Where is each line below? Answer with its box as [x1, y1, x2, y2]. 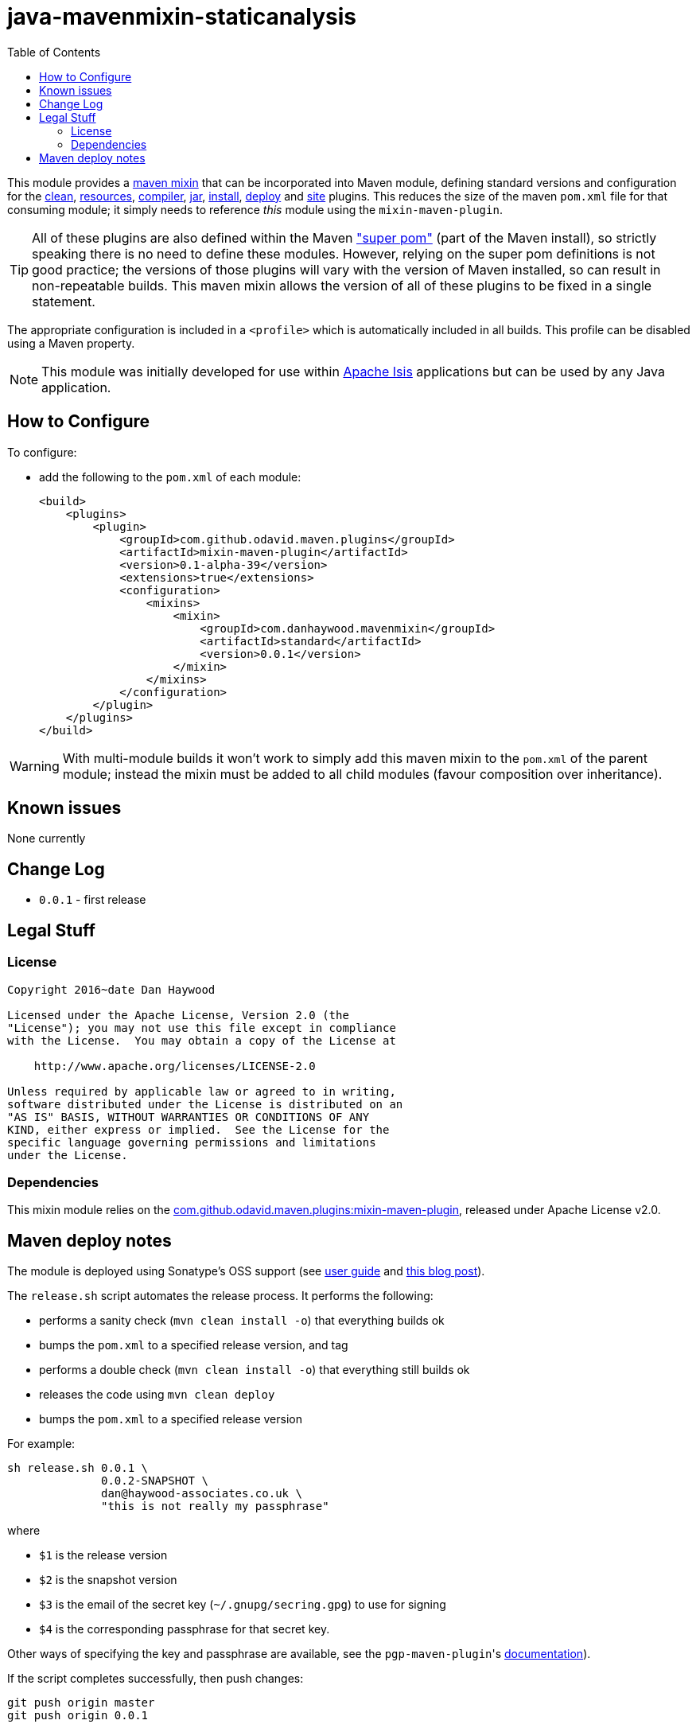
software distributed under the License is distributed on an [7, 1097, 403, 1111]
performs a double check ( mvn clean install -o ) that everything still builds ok [39, 1363, 470, 1377]
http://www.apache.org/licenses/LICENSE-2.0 [33, 1059, 316, 1072]
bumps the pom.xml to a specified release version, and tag [39, 1338, 348, 1352]
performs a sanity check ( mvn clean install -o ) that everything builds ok [39, 1314, 445, 1328]
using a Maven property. [7, 336, 135, 350]
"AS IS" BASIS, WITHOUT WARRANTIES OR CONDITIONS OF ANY [7, 1110, 370, 1123]
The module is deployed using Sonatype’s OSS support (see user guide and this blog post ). [7, 1264, 485, 1278]
